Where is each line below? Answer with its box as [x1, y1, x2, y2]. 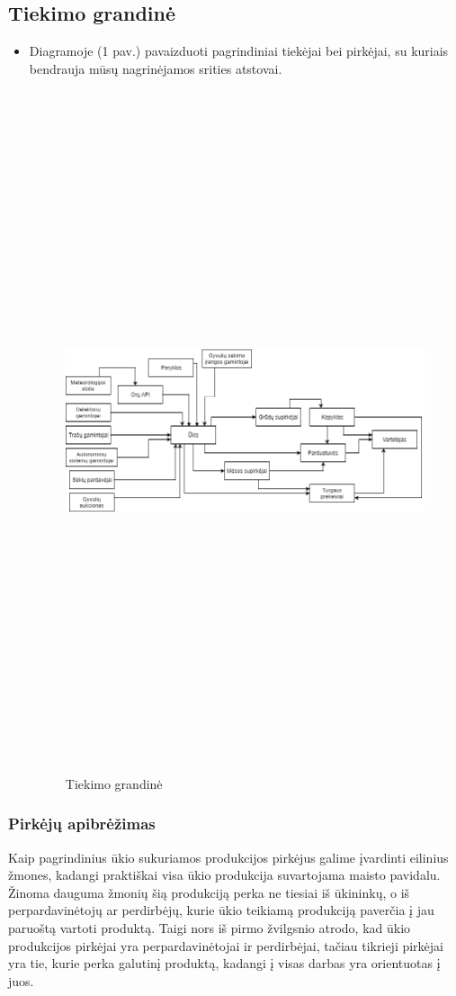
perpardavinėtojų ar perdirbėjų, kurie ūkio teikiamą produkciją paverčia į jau [8, 901, 434, 919]
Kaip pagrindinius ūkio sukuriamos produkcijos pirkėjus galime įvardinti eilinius [8, 847, 449, 866]
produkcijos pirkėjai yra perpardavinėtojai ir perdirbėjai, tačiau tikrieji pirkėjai [8, 936, 443, 955]
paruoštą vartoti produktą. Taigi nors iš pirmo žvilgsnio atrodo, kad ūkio [8, 919, 411, 937]
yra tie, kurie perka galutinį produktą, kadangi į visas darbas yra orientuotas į [8, 954, 441, 973]
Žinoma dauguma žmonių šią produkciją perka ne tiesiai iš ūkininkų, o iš [8, 883, 410, 901]
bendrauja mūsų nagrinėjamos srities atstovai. [29, 59, 282, 77]
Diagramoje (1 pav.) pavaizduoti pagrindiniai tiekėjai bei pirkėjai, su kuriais [29, 41, 449, 60]
